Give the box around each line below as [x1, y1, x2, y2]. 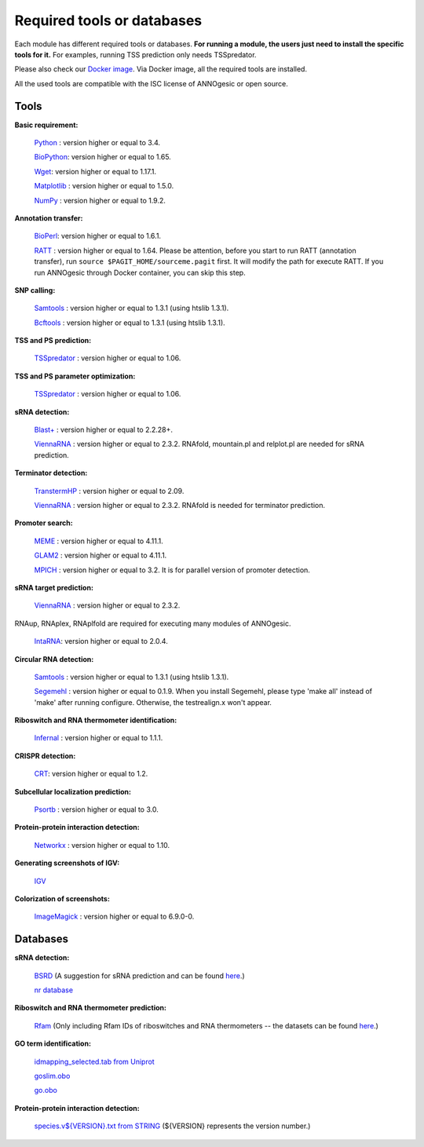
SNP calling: [14, 285, 56, 294]
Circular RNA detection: [14, 654, 94, 663]
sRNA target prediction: [14, 583, 94, 592]
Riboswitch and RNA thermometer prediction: [14, 1003, 166, 1013]
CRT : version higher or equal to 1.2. [34, 769, 148, 779]
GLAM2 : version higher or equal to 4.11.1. [34, 550, 167, 561]
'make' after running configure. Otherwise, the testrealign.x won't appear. [34, 697, 272, 707]
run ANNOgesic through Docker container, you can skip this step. [34, 268, 247, 277]
